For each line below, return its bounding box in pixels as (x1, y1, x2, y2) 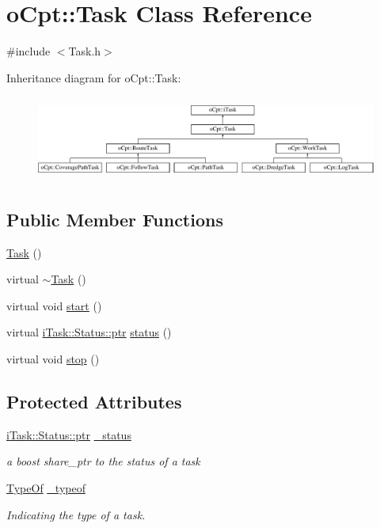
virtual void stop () (6, 350, 100, 367)
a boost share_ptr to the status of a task (6, 453, 200, 469)
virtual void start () (6, 297, 102, 313)
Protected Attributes (6, 389, 182, 413)
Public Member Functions (6, 207, 223, 231)
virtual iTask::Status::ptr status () (6, 324, 172, 340)
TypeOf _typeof (6, 479, 85, 496)
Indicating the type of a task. (6, 506, 146, 522)
